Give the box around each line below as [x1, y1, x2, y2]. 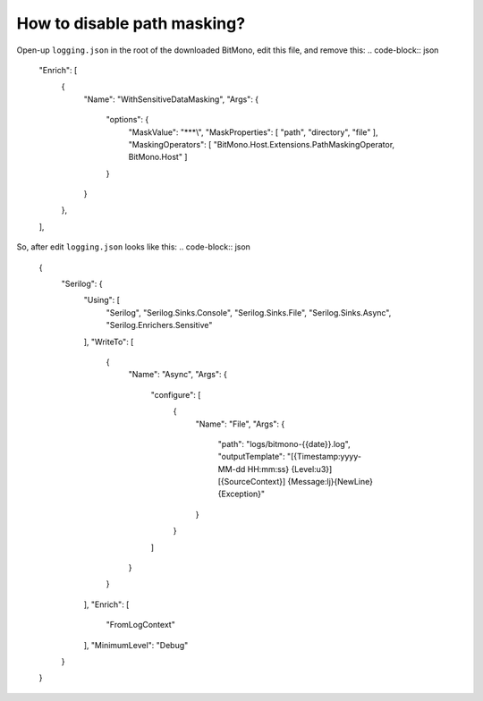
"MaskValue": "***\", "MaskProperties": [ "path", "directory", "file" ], [128, 126, 378, 138]
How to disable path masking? [16, 13, 246, 33]
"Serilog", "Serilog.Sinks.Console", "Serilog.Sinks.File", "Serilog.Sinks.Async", [106, 307, 392, 317]
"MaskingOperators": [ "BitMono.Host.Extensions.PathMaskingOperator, [128, 139, 395, 149]
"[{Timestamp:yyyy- [286, 452, 362, 462]
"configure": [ [150, 389, 201, 400]
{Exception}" [217, 488, 266, 500]
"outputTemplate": [217, 452, 285, 462]
